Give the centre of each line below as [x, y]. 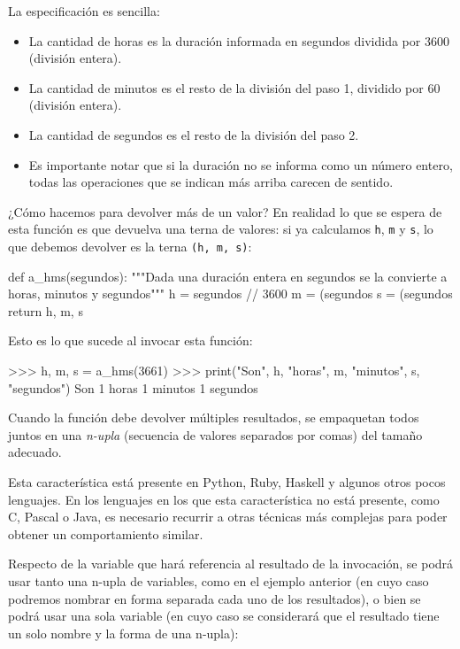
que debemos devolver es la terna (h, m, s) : [130, 246]
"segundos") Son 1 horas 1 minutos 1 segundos [133, 387]
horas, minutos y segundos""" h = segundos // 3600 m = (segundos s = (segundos [230, 294]
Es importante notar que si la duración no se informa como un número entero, [241, 164]
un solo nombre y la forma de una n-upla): [123, 633]
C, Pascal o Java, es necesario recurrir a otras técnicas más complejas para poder [228, 517]
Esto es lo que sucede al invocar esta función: [130, 340]
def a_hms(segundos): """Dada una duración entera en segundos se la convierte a [228, 276]
